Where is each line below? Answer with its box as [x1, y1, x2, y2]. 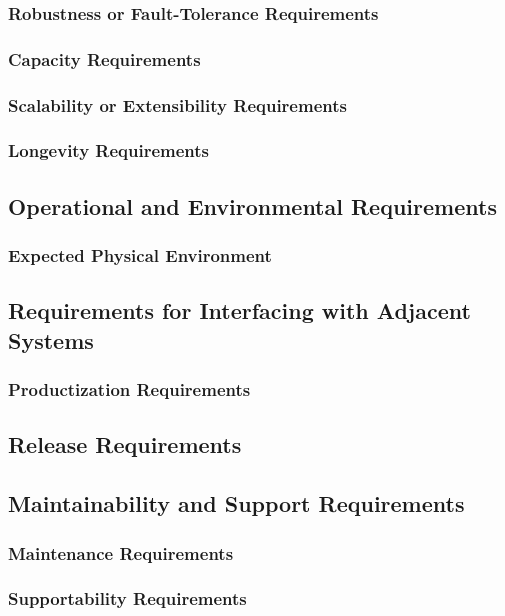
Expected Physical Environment [8, 243, 272, 268]
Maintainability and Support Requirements [8, 488, 465, 519]
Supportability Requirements [8, 586, 247, 611]
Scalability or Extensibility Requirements [8, 92, 347, 117]
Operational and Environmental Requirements [8, 190, 497, 221]
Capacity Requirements [8, 46, 201, 71]
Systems [8, 324, 94, 355]
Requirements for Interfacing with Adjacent [8, 295, 471, 326]
